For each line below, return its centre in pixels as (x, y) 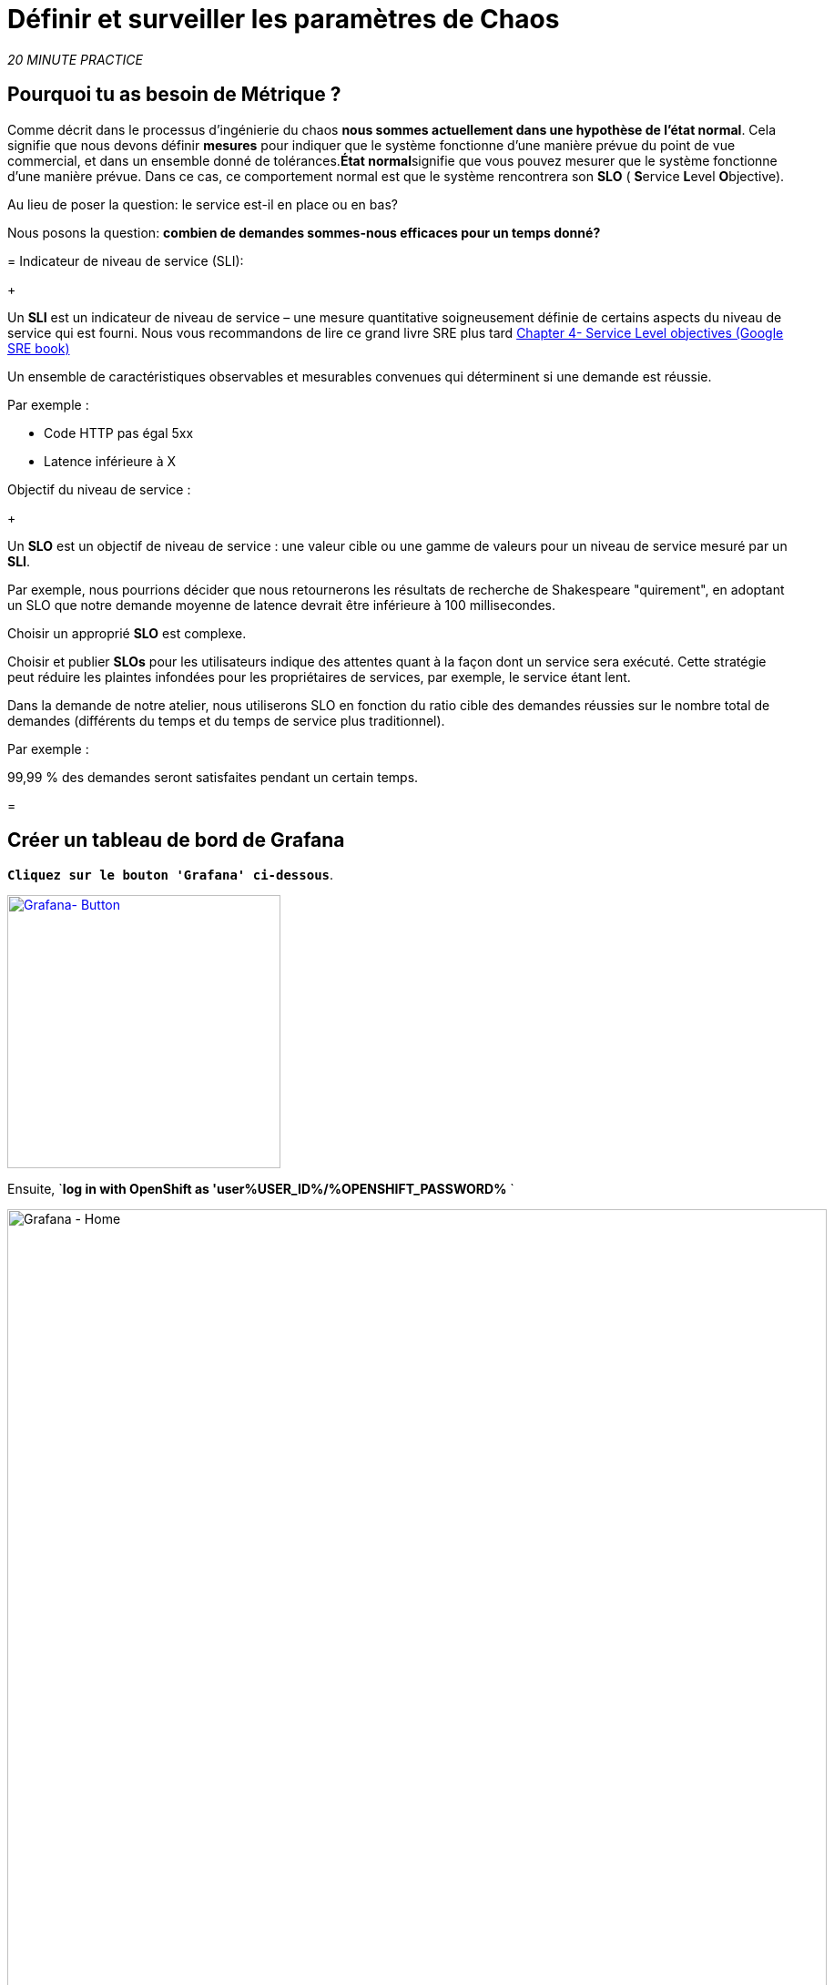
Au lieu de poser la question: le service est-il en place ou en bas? (203, 204)
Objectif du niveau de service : (99, 489)
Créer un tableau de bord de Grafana (176, 840)
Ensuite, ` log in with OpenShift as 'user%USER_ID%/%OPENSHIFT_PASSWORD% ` (261, 1189)
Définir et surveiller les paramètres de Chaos (284, 19)
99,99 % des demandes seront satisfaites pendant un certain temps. (213, 777)
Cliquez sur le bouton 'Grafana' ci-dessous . (171, 875)
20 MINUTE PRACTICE (75, 59)
